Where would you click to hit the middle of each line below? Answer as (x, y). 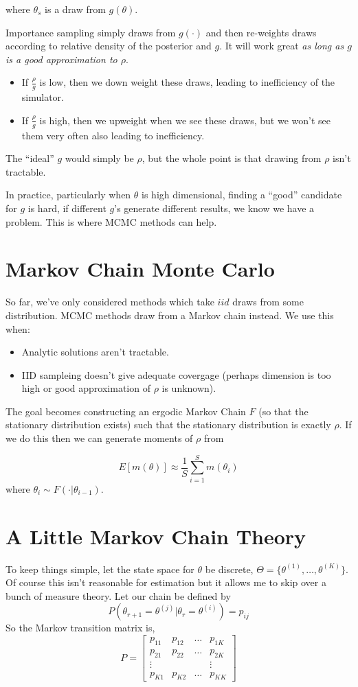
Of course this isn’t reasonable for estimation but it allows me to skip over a (166, 582)
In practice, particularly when (68, 195)
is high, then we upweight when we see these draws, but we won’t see (185, 120)
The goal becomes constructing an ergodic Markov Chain (126, 411)
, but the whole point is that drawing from (232, 158)
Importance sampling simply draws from (91, 32)
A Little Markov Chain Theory (156, 536)
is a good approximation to (61, 59)
